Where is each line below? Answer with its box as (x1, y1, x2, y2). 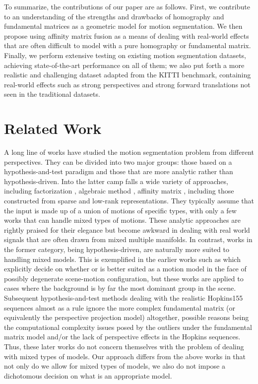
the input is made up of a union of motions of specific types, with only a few (4, 205, 237, 215)
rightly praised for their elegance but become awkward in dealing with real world (4, 224, 250, 235)
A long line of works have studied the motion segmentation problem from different (4, 147, 254, 157)
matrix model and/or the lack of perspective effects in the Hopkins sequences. (4, 331, 241, 342)
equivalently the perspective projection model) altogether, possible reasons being (4, 312, 249, 322)
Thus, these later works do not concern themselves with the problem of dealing (4, 341, 244, 351)
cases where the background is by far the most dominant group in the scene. (4, 283, 236, 293)
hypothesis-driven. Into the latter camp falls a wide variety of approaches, (4, 176, 228, 186)
